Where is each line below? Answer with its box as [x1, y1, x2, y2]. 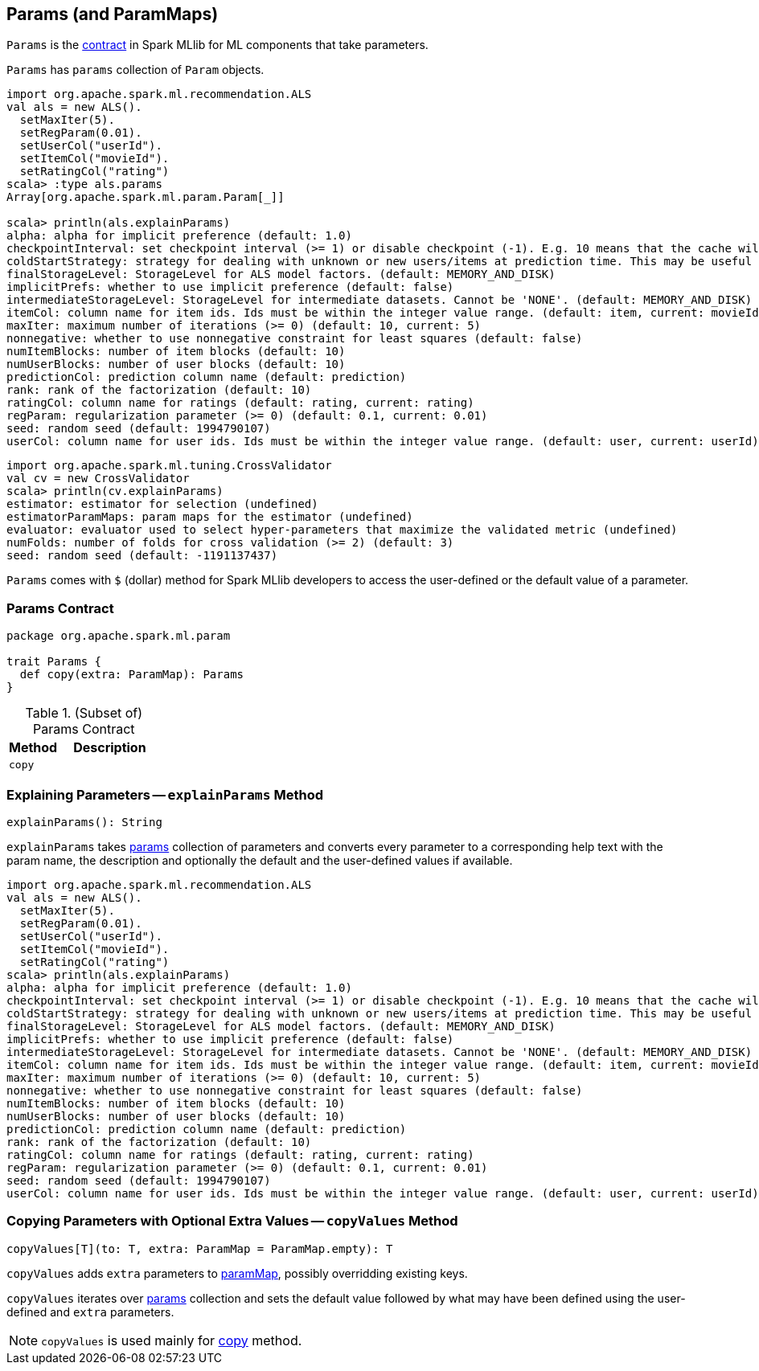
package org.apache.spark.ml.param [6, 629, 231, 643]
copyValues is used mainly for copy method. [41, 1332, 302, 1348]
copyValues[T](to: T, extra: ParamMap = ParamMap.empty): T [6, 1242, 393, 1255]
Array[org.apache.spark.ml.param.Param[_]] [6, 190, 285, 204]
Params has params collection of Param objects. [6, 63, 265, 77]
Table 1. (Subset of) [25, 705, 143, 722]
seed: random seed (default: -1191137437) [6, 549, 278, 563]
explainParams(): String [6, 815, 162, 829]
